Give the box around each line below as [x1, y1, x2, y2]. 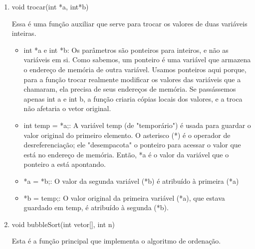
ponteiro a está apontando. [23, 159, 106, 169]
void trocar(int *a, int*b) [11, 1, 89, 11]
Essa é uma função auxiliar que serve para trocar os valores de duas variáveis [11, 18, 248, 28]
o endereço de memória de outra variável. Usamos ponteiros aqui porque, [23, 64, 247, 74]
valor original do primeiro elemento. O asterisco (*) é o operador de [23, 129, 231, 140]
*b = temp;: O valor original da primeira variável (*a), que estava [23, 192, 225, 203]
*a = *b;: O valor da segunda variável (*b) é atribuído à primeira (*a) [23, 175, 239, 186]
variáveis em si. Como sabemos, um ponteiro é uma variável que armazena [23, 54, 251, 65]
